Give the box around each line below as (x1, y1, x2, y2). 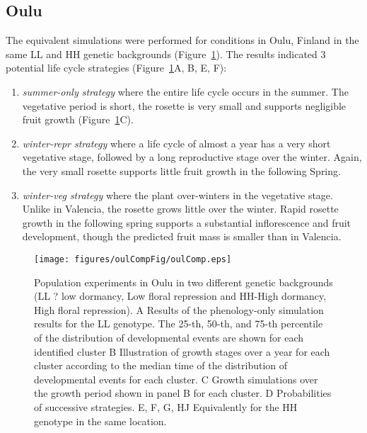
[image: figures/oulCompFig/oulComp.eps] (34, 254, 232, 264)
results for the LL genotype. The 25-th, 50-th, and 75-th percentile (34, 316, 323, 331)
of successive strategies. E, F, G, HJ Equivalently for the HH (34, 399, 298, 414)
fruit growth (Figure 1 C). (22, 112, 134, 127)
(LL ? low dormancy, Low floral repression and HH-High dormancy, (34, 288, 327, 303)
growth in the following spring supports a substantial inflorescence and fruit (22, 215, 351, 230)
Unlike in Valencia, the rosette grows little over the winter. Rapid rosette (22, 201, 339, 216)
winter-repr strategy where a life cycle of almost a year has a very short (22, 135, 331, 150)
